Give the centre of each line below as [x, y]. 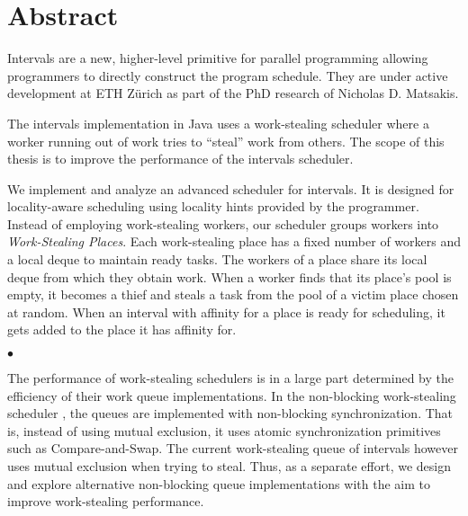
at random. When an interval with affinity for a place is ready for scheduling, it [226, 311]
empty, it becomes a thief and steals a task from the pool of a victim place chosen [233, 294]
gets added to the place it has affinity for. [122, 329]
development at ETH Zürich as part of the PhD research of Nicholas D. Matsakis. [233, 93]
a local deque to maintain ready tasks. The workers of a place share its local [217, 259]
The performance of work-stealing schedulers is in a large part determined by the [231, 378]
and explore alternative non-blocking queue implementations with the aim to [219, 483]
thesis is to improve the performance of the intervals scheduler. [180, 159]
